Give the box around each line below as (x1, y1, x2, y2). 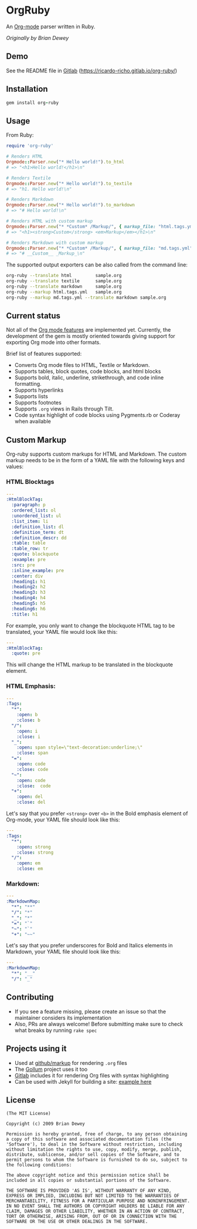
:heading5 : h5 (11, 600, 46, 606)
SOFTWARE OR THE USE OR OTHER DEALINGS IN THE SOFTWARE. (6, 1218, 148, 1225)
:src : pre (11, 562, 35, 568)
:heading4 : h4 (11, 595, 46, 601)
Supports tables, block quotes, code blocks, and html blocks (14, 368, 161, 375)
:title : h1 (11, 611, 38, 617)
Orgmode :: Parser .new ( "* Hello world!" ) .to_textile (6, 181, 133, 186)
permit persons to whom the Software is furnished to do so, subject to (6, 1157, 188, 1163)
